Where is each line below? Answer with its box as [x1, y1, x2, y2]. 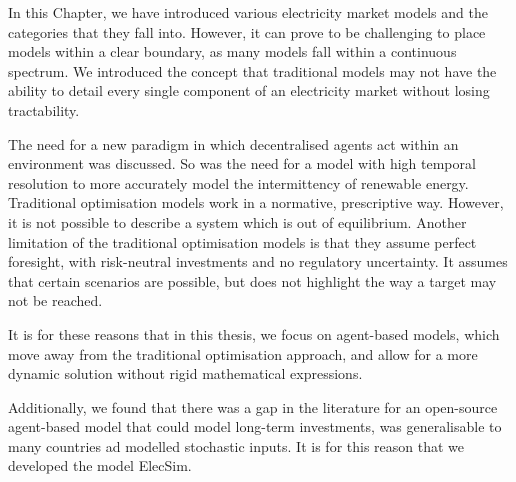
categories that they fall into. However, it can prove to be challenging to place [8, 21, 486, 42]
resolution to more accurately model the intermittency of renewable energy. [8, 172, 469, 193]
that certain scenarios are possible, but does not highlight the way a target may [8, 270, 497, 291]
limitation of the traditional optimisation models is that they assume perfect [8, 231, 477, 252]
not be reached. [8, 290, 103, 311]
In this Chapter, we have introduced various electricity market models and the [8, 2, 488, 22]
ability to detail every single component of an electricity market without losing [8, 80, 490, 101]
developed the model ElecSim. [8, 455, 192, 476]
